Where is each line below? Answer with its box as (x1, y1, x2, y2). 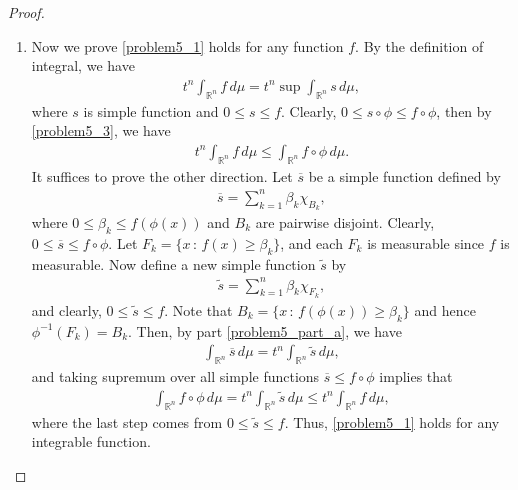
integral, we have (31, 55, 135, 76)
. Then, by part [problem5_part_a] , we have (128, 320, 402, 341)
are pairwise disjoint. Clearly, (255, 211, 435, 232)
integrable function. (31, 431, 151, 452)
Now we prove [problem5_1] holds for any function (31, 35, 344, 56)
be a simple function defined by (308, 165, 501, 186)
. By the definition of (355, 35, 484, 56)
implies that (379, 366, 453, 387)
